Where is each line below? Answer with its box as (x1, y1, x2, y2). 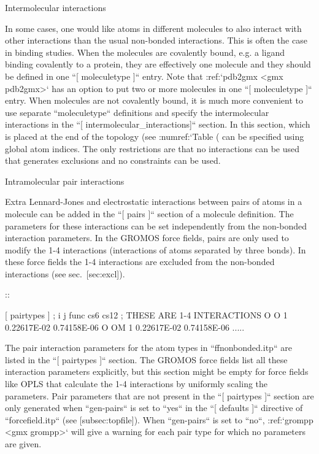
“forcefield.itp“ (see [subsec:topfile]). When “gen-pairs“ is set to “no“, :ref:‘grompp (5, 413, 313, 426)
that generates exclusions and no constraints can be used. (5, 154, 221, 167)
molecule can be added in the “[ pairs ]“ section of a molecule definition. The (5, 207, 294, 220)
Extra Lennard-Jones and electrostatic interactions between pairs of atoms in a (5, 195, 302, 208)
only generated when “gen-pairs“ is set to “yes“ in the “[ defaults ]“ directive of (5, 401, 303, 414)
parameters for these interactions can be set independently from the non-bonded (5, 219, 307, 232)
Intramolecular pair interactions (5, 174, 125, 187)
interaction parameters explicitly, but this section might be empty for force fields (5, 365, 309, 378)
